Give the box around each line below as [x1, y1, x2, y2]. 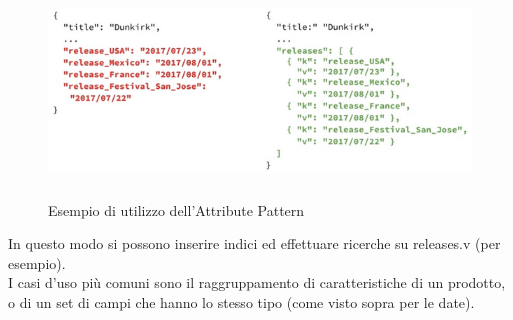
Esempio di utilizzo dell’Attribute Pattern [48, 199, 305, 220]
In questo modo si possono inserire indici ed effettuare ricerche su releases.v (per [8, 233, 501, 254]
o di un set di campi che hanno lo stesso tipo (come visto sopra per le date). [8, 291, 475, 312]
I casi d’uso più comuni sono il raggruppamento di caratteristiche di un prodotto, [8, 272, 506, 293]
